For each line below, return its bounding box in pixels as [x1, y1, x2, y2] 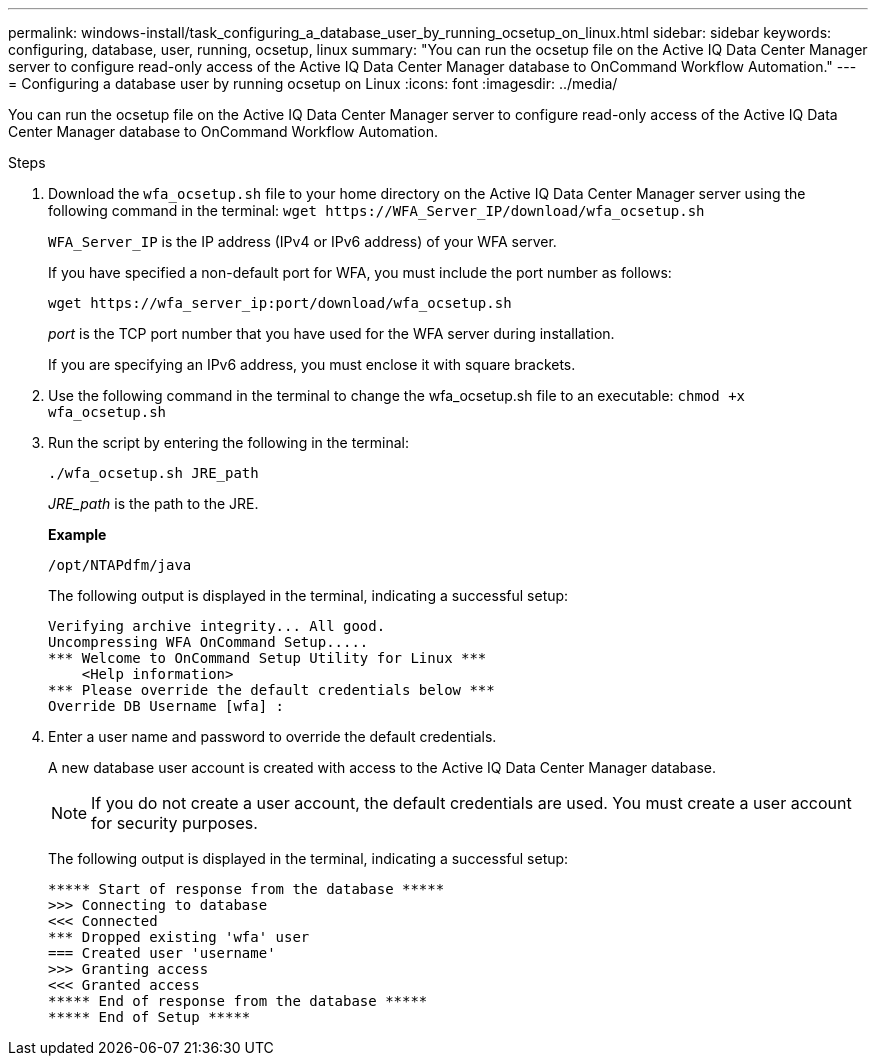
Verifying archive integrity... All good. [48, 618, 386, 634]
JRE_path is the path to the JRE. [48, 495, 259, 512]
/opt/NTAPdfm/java [48, 557, 192, 573]
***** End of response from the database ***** [48, 993, 428, 1009]
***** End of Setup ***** [48, 1009, 251, 1025]
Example [48, 526, 107, 543]
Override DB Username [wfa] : [48, 698, 285, 714]
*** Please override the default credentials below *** [48, 682, 495, 698]
